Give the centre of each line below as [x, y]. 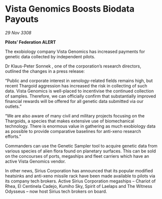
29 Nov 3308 [18, 33]
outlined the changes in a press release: [45, 71]
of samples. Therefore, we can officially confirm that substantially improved [81, 96]
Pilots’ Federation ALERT [31, 42]
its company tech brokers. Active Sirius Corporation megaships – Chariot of [81, 181]
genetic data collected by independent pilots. [50, 56]
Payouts [22, 19]
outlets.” [13, 106]
